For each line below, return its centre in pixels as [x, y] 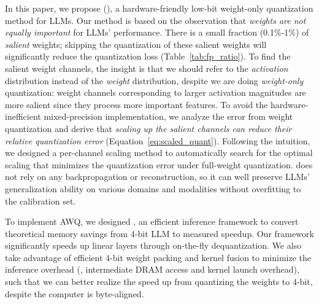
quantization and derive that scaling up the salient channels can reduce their [148, 128]
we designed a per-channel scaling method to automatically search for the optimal [159, 153]
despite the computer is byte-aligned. [75, 293]
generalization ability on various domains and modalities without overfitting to [153, 188]
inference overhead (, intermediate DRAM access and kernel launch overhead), [152, 269]
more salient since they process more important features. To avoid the [136, 104]
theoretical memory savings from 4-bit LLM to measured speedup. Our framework [159, 233]
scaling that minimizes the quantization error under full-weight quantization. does [159, 164]
